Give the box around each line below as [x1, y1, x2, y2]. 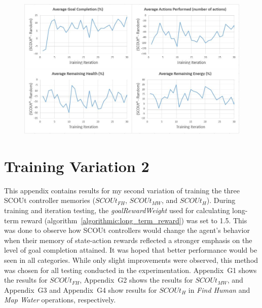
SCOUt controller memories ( [4, 195, 95, 206]
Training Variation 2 [4, 155, 149, 176]
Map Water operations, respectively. [4, 294, 116, 305]
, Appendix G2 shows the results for [80, 275, 193, 285]
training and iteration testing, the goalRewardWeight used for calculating [4, 204, 230, 215]
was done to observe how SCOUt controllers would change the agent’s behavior [4, 225, 250, 235]
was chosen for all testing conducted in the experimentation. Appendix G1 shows [4, 264, 257, 275]
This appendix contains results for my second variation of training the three [4, 185, 240, 195]
